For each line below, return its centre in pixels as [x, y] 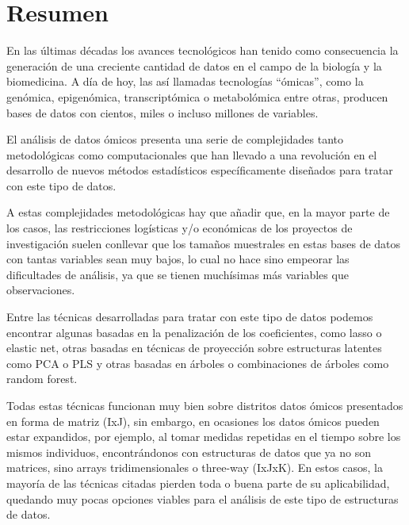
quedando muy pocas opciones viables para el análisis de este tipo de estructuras [203, 498]
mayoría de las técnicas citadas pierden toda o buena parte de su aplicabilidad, [198, 483]
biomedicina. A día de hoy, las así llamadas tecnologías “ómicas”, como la [185, 81]
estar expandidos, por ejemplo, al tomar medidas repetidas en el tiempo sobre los [204, 437]
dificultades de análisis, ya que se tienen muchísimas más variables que [178, 274]
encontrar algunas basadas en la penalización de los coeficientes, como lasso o [194, 332]
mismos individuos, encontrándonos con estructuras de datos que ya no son [189, 452]
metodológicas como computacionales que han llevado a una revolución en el [192, 154]
